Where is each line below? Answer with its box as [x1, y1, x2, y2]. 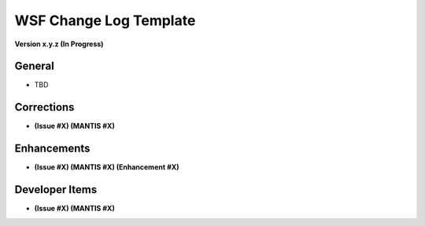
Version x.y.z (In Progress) [14, 39, 104, 49]
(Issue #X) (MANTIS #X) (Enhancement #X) [34, 162, 180, 172]
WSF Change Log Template [14, 12, 196, 29]
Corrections [14, 100, 75, 114]
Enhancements [14, 142, 91, 155]
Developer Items [14, 183, 98, 196]
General [14, 60, 55, 73]
